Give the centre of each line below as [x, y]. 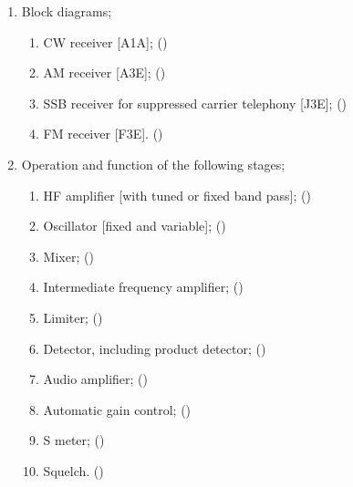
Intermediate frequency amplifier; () [143, 287]
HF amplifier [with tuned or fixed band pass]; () [177, 195]
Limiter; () [73, 317]
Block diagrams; [67, 11]
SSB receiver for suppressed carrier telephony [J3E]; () [195, 103]
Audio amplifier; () [95, 379]
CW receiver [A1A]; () [105, 41]
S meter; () [74, 440]
